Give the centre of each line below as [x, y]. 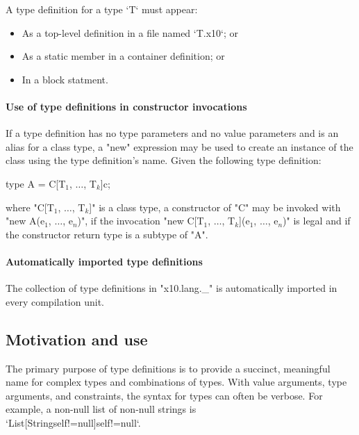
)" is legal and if [317, 221]
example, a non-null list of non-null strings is [101, 409]
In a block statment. [65, 79]
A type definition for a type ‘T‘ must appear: [102, 9]
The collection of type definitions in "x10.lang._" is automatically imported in [172, 288]
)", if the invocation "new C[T [141, 221]
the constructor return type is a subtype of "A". [107, 234]
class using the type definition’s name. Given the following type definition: [164, 160]
